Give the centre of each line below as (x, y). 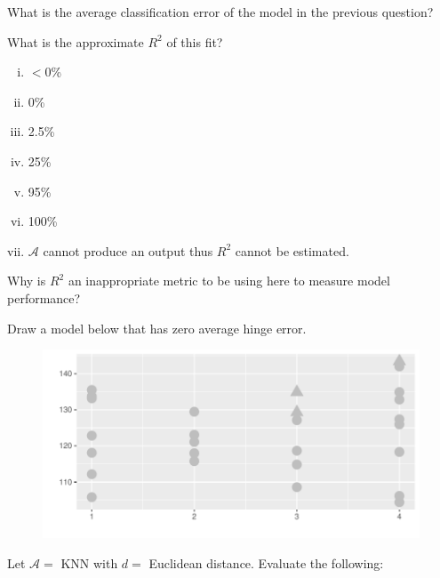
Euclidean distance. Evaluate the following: (266, 562)
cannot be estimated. (292, 250)
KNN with (89, 562)
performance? (44, 297)
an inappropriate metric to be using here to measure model (229, 281)
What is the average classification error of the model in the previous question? (220, 12)
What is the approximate (76, 41)
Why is (27, 281)
